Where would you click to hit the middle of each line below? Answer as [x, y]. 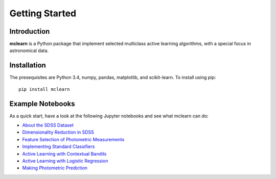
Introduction [30, 31]
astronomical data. [29, 50]
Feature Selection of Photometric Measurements [73, 139]
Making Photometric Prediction [55, 168]
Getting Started [43, 13]
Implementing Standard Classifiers [59, 147]
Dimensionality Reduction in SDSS [58, 132]
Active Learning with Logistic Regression [65, 161]
